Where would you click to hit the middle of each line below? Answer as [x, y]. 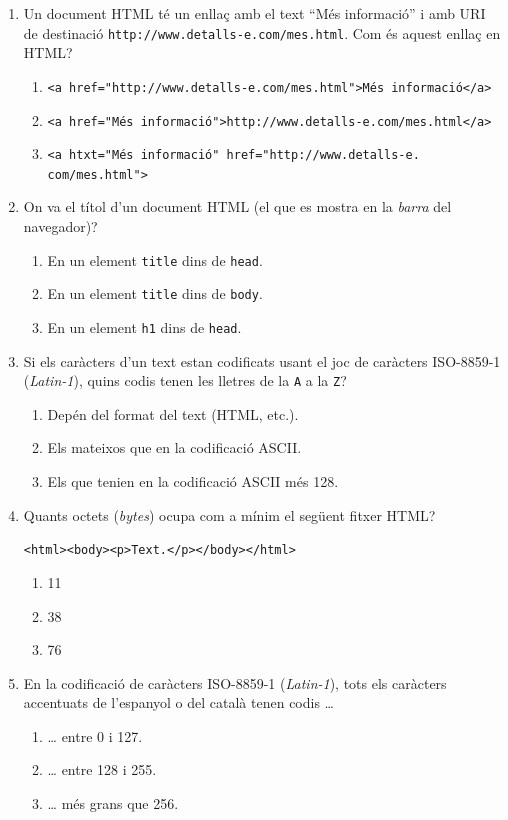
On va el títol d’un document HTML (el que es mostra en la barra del [237, 206]
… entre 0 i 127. [95, 735]
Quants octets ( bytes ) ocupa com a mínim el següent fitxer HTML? [229, 514]
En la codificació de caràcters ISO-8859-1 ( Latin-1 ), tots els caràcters [235, 682]
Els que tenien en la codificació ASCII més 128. [193, 481]
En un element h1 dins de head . [144, 326]
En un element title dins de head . [155, 259]
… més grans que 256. [113, 803]
